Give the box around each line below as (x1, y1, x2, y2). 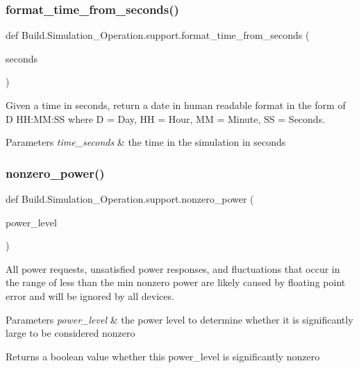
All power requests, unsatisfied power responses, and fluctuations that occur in (6, 261, 340, 276)
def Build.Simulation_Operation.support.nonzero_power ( (6, 192, 254, 206)
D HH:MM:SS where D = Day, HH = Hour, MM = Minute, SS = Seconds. (6, 111, 326, 126)
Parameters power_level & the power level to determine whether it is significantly (6, 312, 353, 326)
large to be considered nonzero (6, 326, 135, 340)
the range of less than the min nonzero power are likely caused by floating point (6, 275, 346, 290)
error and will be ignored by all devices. (6, 288, 174, 303)
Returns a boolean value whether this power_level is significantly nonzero (6, 349, 320, 363)
